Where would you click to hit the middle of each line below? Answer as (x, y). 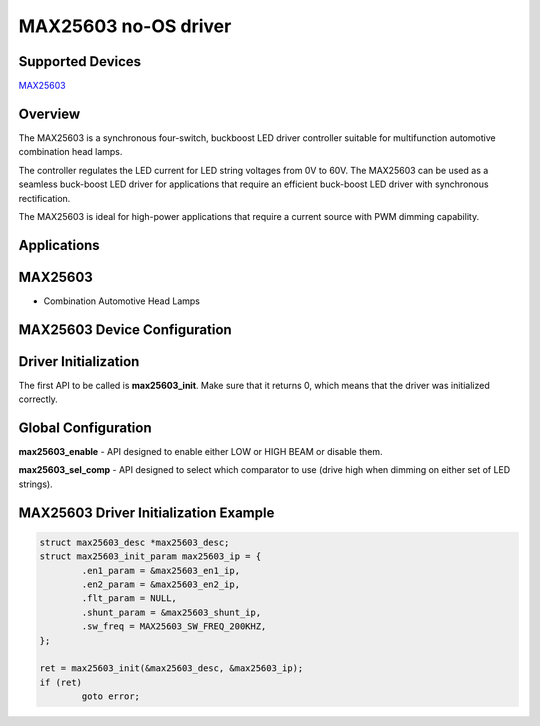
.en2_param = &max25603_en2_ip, (160, 584)
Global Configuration (85, 427)
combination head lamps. (70, 152)
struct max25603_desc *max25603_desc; (134, 542)
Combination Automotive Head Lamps (121, 301)
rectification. (44, 198)
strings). (36, 484)
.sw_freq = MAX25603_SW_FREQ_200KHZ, (174, 626)
